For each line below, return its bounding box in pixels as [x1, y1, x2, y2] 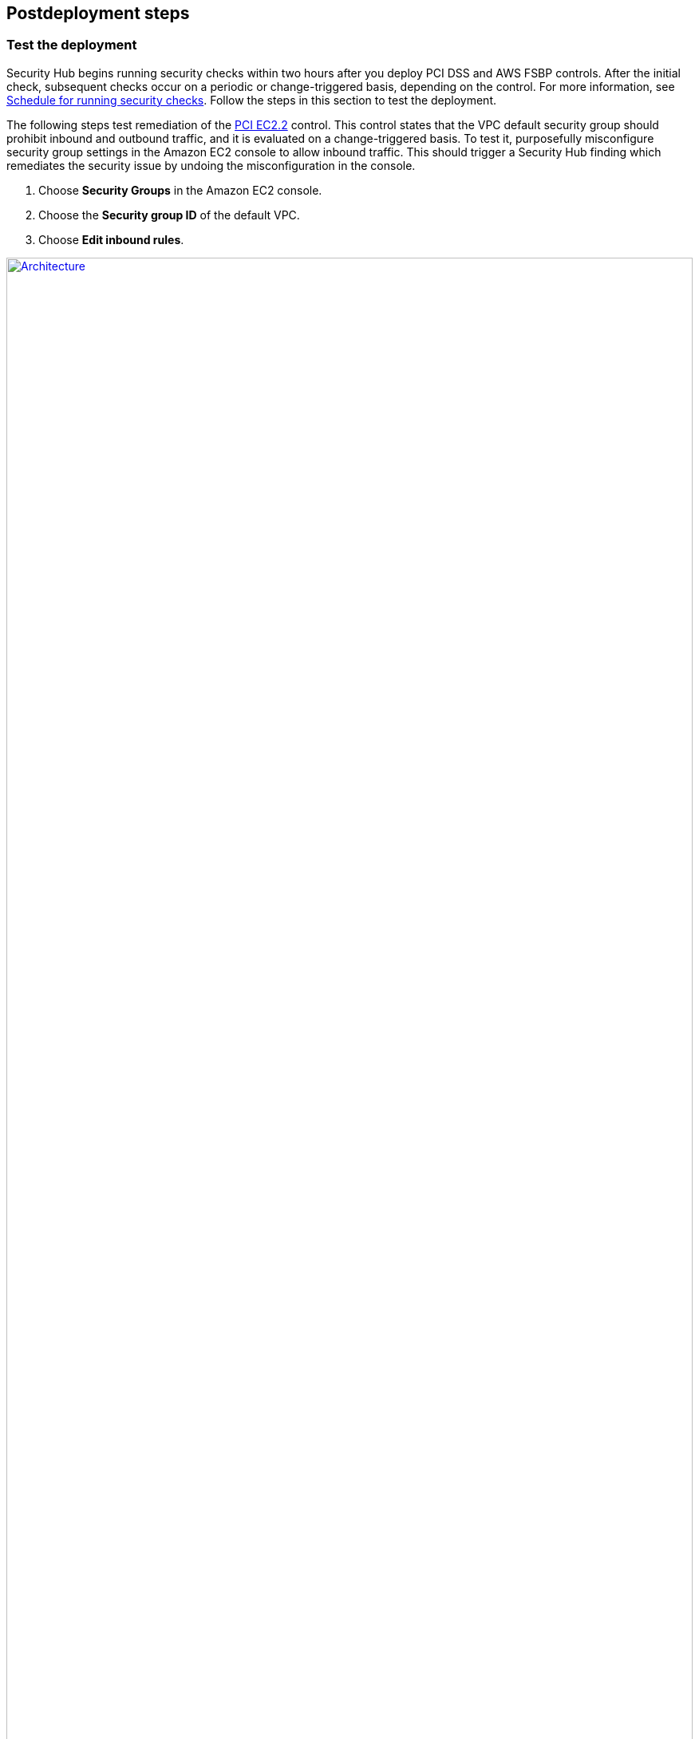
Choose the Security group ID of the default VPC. [38, 207, 300, 222]
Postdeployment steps [6, 3, 190, 23]
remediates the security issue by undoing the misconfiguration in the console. [6, 158, 416, 172]
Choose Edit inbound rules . [38, 232, 184, 246]
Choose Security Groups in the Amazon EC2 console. [38, 183, 322, 197]
